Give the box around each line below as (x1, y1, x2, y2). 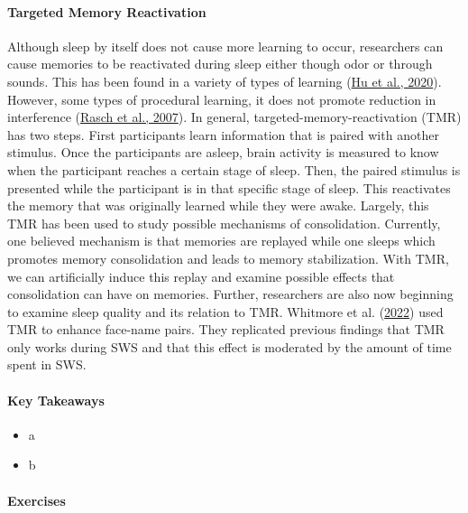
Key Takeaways (7, 390, 105, 409)
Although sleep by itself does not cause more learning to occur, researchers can (7, 36, 444, 55)
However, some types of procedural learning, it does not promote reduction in (7, 89, 436, 108)
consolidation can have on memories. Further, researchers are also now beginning (7, 284, 454, 303)
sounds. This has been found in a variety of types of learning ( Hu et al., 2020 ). (7, 71, 442, 90)
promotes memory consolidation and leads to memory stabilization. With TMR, (7, 248, 449, 267)
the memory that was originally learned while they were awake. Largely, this (7, 196, 429, 215)
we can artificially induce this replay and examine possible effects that (7, 266, 395, 285)
